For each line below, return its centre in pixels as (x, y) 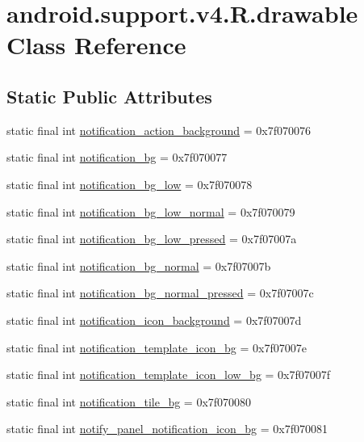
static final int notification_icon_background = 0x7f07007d (154, 320)
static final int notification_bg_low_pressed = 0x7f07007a (152, 239)
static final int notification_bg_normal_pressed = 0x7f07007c (160, 293)
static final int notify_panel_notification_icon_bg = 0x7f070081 (167, 429)
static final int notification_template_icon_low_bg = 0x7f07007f (169, 375)
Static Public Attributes (109, 96)
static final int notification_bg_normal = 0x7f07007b (139, 265)
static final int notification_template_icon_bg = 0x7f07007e (157, 347)
